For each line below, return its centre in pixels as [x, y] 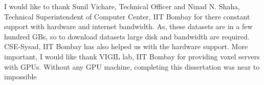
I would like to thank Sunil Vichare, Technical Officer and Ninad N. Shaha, [122, 6]
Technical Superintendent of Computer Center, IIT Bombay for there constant [127, 16]
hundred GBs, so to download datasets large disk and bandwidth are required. [127, 36]
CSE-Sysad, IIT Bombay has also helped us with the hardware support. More [126, 46]
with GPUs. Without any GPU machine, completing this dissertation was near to [132, 66]
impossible [20, 77]
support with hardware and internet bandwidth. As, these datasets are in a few [128, 26]
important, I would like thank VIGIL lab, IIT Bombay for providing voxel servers [132, 56]
